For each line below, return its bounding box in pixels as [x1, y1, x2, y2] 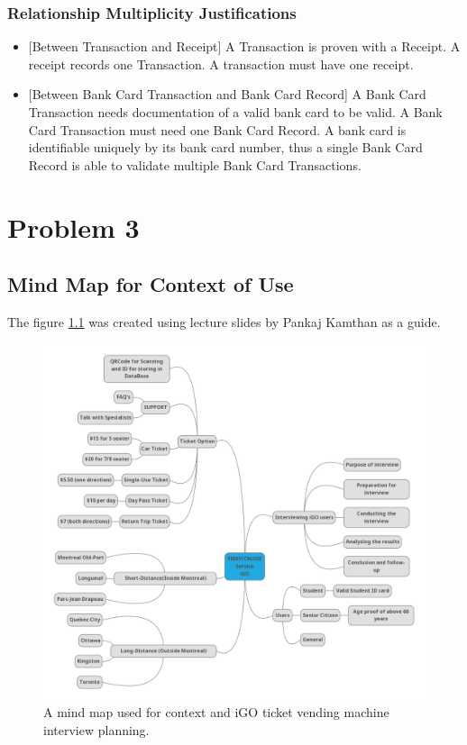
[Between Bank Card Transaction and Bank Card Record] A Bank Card [28, 85, 426, 104]
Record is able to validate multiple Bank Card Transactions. [28, 155, 362, 174]
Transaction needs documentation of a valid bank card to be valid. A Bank [28, 103, 443, 121]
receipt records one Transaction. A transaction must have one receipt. [28, 54, 414, 73]
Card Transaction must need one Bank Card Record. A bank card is [28, 120, 407, 139]
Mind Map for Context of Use [7, 270, 294, 298]
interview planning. [43, 720, 150, 739]
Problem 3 [7, 208, 140, 245]
